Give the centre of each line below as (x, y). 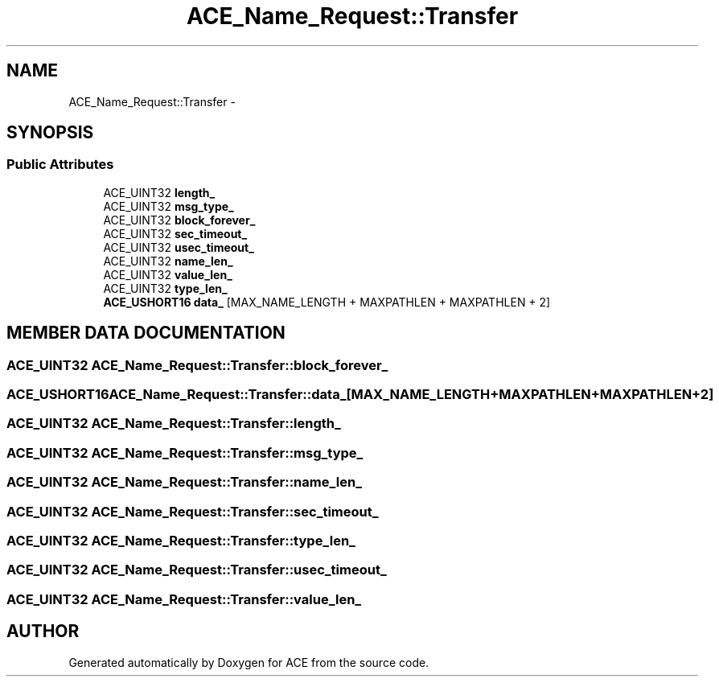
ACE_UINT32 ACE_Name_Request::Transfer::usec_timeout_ (197, 570)
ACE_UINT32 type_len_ (165, 288)
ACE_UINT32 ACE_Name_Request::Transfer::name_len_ (184, 482)
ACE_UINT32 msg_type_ (168, 206)
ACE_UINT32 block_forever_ (179, 220)
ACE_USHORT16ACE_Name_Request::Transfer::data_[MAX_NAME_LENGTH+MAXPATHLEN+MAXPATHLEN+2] (360, 395)
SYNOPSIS (50, 133)
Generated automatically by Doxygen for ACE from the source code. (249, 662)
